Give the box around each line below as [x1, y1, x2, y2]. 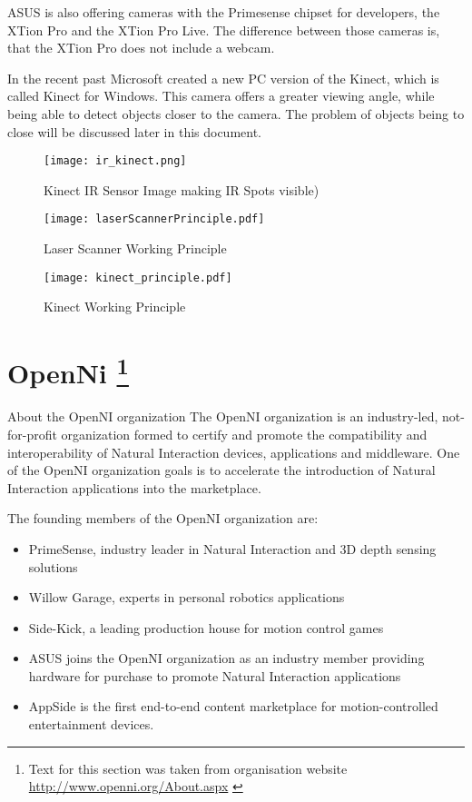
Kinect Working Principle [44, 297, 186, 316]
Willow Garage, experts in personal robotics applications [28, 588, 345, 607]
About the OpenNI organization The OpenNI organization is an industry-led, [7, 407, 438, 426]
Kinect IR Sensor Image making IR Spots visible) [44, 180, 320, 199]
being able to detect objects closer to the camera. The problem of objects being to [7, 104, 465, 123]
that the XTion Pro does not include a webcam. [7, 38, 275, 57]
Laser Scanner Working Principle [44, 239, 227, 258]
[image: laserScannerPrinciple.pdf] [44, 213, 265, 226]
